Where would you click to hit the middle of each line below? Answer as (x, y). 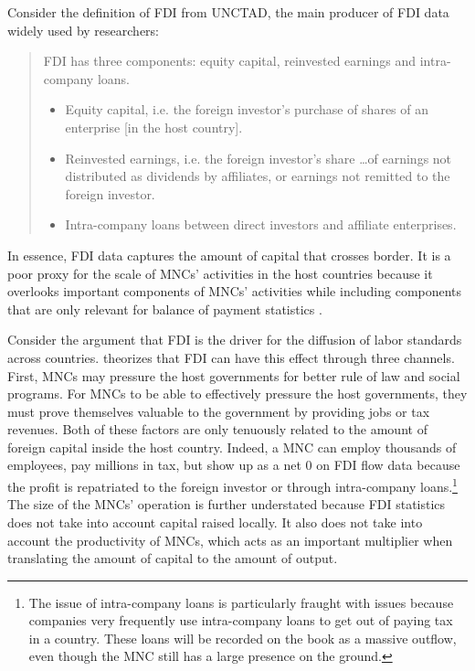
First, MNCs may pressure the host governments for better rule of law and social (234, 375)
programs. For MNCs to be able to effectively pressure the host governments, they (237, 394)
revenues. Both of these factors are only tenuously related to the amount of (217, 429)
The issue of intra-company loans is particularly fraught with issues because (241, 602)
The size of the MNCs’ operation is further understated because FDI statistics (227, 504)
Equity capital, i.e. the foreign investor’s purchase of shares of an (247, 109)
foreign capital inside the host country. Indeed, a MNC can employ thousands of (232, 447)
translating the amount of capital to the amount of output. (173, 558)
